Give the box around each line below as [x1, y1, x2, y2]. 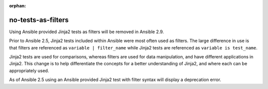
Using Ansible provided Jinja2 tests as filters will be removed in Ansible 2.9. [9, 29, 164, 35]
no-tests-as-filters [9, 15, 69, 24]
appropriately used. [9, 67, 49, 74]
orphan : [9, 3, 26, 8]
